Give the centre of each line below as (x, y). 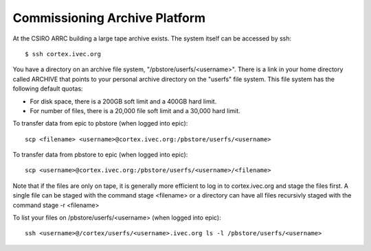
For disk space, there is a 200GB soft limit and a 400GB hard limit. (123, 101)
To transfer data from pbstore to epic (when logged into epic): (100, 155)
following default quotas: (48, 88)
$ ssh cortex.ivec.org (63, 54)
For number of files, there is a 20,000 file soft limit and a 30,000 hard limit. (135, 110)
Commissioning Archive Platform (109, 18)
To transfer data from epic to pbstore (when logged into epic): (100, 123)
